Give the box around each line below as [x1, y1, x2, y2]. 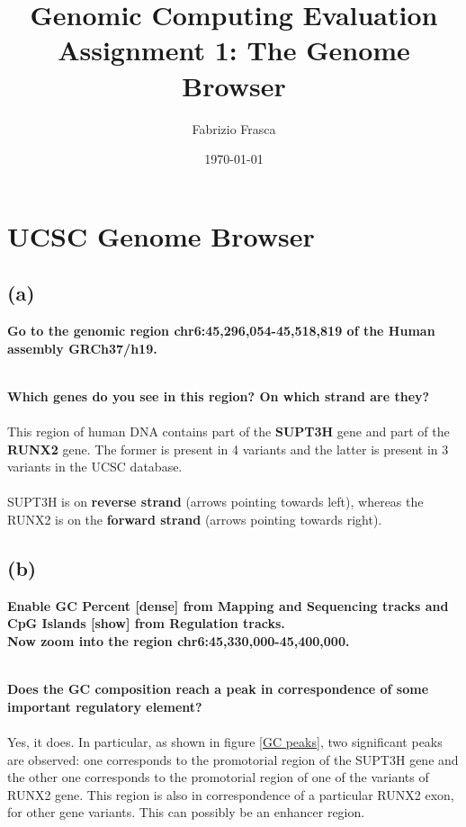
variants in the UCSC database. [7, 457, 183, 476]
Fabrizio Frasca [192, 119, 276, 138]
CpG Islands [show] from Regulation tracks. [7, 614, 285, 633]
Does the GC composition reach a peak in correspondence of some [7, 679, 429, 698]
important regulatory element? [7, 697, 202, 715]
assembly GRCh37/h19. [7, 338, 157, 357]
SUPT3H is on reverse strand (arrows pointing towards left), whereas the [7, 492, 424, 511]
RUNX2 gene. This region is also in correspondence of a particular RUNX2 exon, [7, 785, 454, 804]
